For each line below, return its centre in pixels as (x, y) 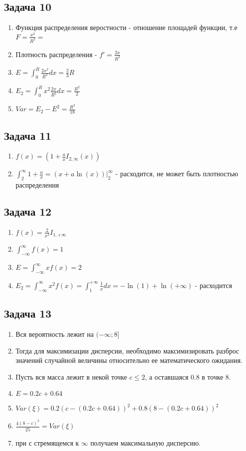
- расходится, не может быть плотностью (177, 174)
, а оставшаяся (167, 376)
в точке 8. (216, 376)
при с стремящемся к (47, 442)
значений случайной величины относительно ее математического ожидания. (129, 360)
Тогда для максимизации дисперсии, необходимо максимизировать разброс (127, 350)
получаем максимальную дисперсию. (145, 442)
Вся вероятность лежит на (55, 334)
